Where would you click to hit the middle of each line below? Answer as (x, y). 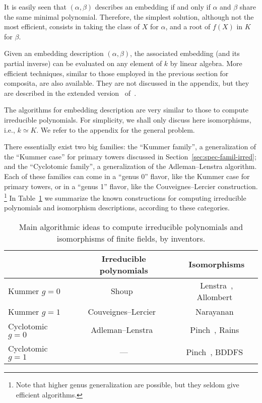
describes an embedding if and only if (153, 7)
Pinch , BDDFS (215, 352)
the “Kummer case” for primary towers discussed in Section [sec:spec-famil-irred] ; (130, 156)
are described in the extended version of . (70, 93)
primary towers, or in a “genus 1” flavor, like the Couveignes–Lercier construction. (131, 186)
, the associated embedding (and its (185, 53)
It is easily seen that (35, 7)
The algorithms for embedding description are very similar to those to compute (126, 110)
